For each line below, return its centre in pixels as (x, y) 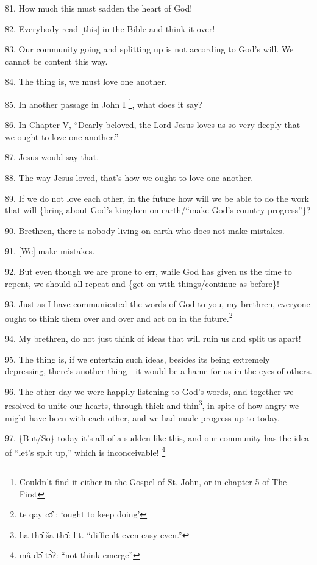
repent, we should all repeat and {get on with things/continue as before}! (142, 283)
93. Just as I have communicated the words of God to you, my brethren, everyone (158, 304)
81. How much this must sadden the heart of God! (99, 8)
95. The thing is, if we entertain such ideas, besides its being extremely (137, 359)
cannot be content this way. (56, 61)
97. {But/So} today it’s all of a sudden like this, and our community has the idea (157, 438)
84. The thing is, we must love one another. (86, 81)
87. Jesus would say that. (52, 157)
